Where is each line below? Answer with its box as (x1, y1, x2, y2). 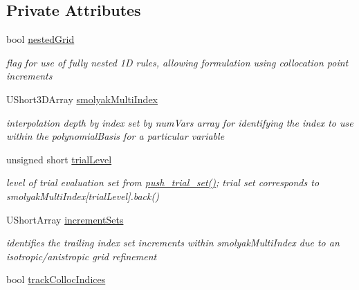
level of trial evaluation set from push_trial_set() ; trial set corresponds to (6, 175, 320, 190)
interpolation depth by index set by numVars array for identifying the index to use (6, 115, 353, 129)
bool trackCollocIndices (6, 272, 106, 287)
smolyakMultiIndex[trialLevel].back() (6, 188, 159, 203)
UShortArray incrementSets (6, 212, 124, 226)
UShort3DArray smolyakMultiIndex (6, 91, 158, 106)
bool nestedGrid (6, 32, 75, 46)
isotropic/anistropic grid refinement (6, 248, 157, 263)
